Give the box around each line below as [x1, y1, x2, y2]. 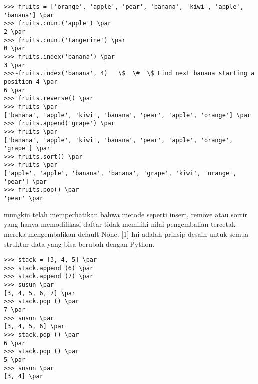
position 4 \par [4, 78, 58, 85]
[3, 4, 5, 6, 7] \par [4, 289, 76, 297]
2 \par [4, 28, 25, 35]
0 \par [4, 45, 25, 52]
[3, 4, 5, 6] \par [4, 323, 65, 330]
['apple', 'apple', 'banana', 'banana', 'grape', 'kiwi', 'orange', [4, 170, 237, 177]
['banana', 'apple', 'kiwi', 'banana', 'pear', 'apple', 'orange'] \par [4, 111, 251, 119]
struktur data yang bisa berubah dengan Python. [4, 238, 155, 249]
